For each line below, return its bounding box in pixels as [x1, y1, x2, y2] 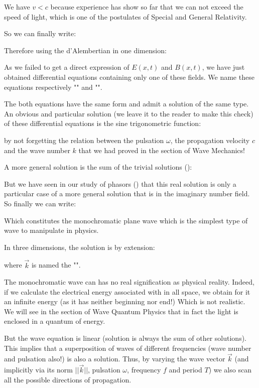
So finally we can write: [4, 198, 76, 208]
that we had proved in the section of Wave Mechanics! [78, 145, 245, 155]
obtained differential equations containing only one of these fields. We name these [4, 71, 254, 82]
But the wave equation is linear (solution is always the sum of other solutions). [4, 333, 247, 343]
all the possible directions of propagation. [4, 374, 132, 384]
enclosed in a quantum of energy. [4, 316, 105, 326]
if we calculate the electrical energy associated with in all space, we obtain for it [4, 286, 250, 297]
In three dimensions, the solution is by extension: [4, 241, 155, 252]
